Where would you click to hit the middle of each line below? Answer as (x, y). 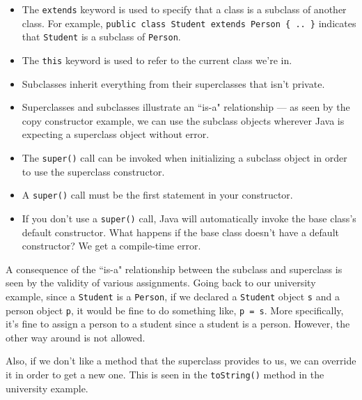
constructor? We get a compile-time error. (111, 246)
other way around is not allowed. (76, 337)
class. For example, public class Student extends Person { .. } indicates (189, 23)
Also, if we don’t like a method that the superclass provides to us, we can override (181, 361)
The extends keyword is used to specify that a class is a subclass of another (184, 9)
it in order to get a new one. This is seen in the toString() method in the (165, 375)
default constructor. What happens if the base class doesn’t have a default (180, 232)
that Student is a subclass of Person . (101, 37)
